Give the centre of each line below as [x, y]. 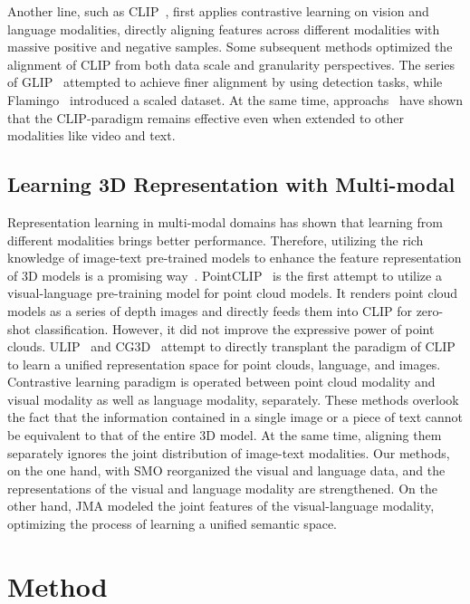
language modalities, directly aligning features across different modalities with [224, 29]
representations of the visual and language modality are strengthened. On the [222, 488]
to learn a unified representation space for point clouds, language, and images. [224, 364]
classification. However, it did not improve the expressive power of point [235, 328]
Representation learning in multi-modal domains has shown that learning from [225, 221]
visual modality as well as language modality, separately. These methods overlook [233, 399]
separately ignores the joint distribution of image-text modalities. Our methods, [229, 452]
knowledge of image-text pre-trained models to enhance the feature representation [235, 258]
